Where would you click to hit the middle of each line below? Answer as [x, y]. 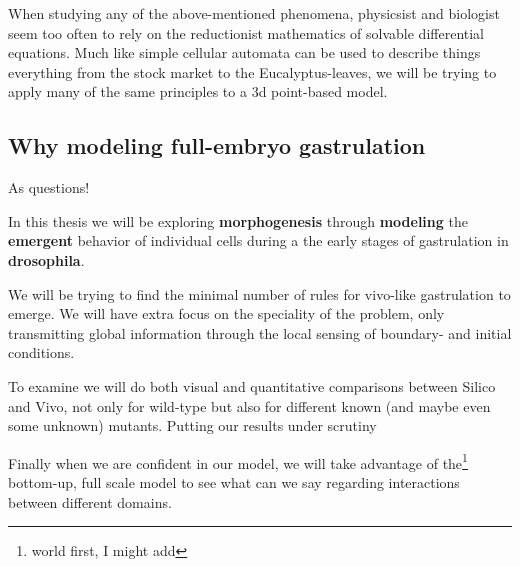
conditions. [41, 352]
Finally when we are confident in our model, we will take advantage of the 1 [238, 461]
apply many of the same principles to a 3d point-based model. [198, 91]
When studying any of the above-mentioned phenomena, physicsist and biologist [254, 13]
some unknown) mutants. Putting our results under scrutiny [192, 425]
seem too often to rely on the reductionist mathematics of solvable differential [246, 32]
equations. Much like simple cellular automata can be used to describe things [244, 52]
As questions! [49, 187]
